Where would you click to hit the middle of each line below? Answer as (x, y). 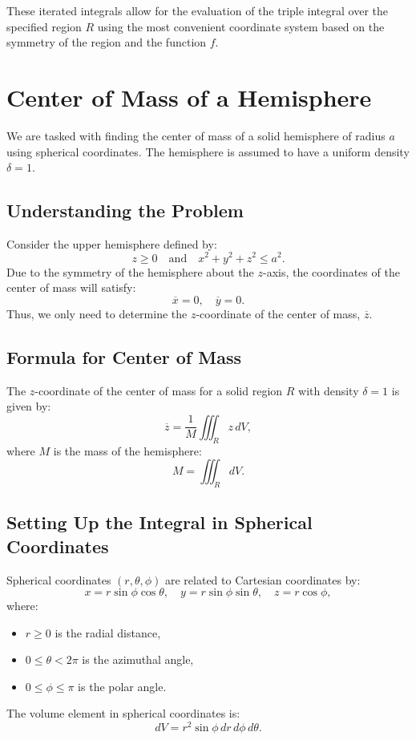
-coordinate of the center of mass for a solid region (159, 390)
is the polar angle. (122, 686)
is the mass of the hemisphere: (127, 450)
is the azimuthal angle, (138, 659)
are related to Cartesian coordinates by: (263, 579)
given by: (29, 406)
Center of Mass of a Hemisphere (189, 97)
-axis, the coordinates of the (331, 271)
